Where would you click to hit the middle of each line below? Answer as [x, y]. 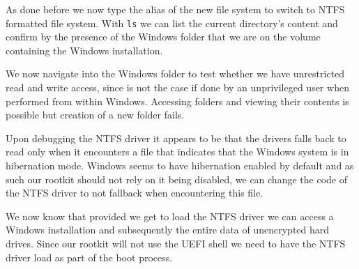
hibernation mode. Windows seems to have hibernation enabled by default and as [180, 165]
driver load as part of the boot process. [89, 257]
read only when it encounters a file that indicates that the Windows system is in [177, 152]
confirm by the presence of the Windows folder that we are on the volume [163, 37]
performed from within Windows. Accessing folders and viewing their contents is [177, 101]
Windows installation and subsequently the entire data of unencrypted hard [168, 230]
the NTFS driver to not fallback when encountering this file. [135, 193]
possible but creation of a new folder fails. [95, 115]
